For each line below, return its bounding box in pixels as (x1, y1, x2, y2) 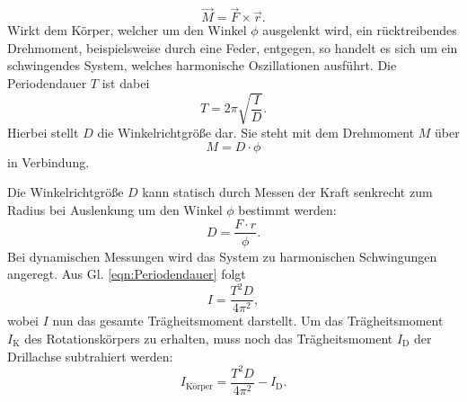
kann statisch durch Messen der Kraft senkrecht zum (142, 183, 433, 201)
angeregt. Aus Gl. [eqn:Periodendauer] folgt (7, 264, 246, 283)
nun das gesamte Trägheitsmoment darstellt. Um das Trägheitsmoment (52, 311, 444, 330)
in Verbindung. (7, 152, 90, 171)
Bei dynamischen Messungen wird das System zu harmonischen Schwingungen (7, 246, 437, 265)
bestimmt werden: (238, 200, 337, 219)
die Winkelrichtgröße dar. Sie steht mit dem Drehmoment (97, 123, 415, 142)
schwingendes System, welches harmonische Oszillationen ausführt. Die (7, 56, 397, 75)
